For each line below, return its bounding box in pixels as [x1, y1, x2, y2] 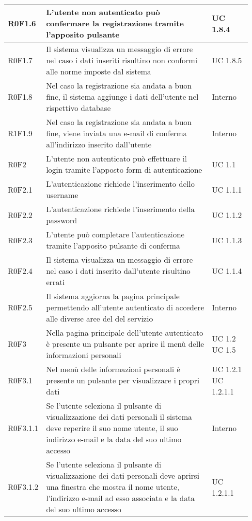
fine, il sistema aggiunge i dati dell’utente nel [46, 91, 199, 102]
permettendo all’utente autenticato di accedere [46, 302, 204, 313]
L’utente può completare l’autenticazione [46, 229, 185, 240]
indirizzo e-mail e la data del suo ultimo [46, 433, 182, 445]
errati [46, 276, 65, 287]
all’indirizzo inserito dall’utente [46, 139, 152, 150]
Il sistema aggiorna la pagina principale [46, 290, 180, 302]
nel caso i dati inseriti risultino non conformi [46, 54, 198, 66]
